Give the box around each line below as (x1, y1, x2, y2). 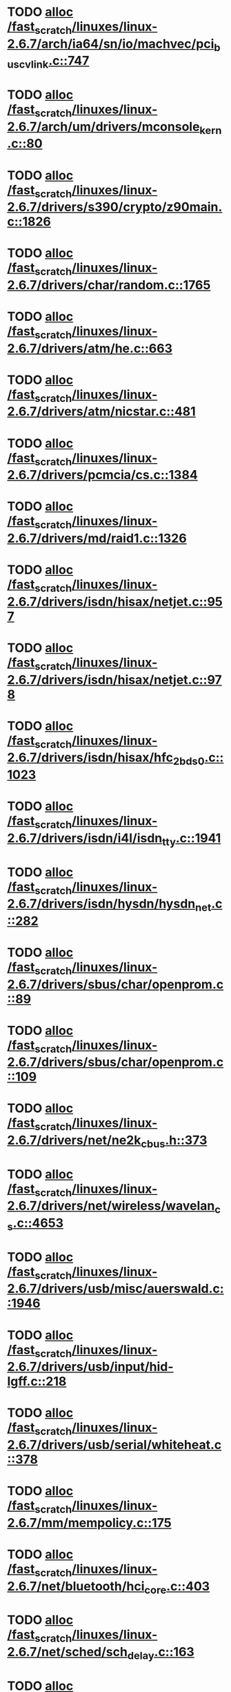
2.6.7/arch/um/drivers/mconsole (7, 119, 200, 135)
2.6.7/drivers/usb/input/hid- (7, 1359, 174, 1374)
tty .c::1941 (161, 830, 221, 848)
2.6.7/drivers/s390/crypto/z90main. (7, 200, 223, 215)
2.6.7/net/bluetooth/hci (7, 1578, 145, 1594)
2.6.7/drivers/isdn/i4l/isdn (7, 830, 163, 846)
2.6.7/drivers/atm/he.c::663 (7, 340, 173, 356)
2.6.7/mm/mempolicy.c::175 (7, 1515, 172, 1530)
